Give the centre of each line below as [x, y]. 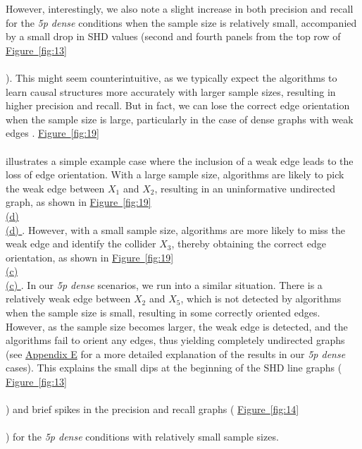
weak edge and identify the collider [81, 244]
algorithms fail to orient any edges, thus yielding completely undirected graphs [175, 340]
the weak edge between [55, 188]
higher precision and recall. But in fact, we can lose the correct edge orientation [178, 105]
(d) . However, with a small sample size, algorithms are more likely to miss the [175, 229]
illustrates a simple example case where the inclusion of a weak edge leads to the [180, 160]
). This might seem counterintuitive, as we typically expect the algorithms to [171, 77]
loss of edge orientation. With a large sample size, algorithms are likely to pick [175, 174]
